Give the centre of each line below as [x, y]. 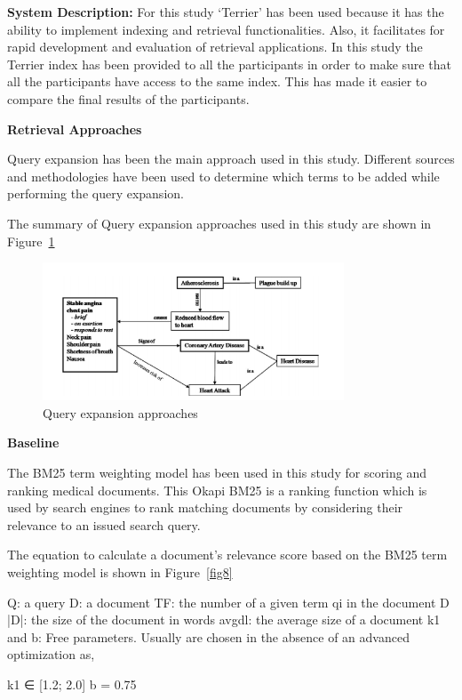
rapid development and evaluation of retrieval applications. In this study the [215, 47]
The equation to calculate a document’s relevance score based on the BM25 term [227, 555]
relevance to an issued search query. [104, 524]
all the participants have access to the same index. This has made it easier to [217, 81]
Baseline [33, 443]
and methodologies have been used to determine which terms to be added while [223, 176]
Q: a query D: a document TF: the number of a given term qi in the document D [228, 602]
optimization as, [51, 654]
